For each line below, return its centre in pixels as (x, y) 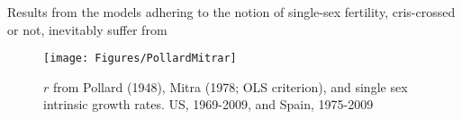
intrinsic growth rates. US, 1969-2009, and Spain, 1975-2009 (208, 104)
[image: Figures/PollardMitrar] (140, 59)
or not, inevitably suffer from (87, 29)
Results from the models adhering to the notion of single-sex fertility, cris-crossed (231, 12)
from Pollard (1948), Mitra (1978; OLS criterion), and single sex (230, 86)
